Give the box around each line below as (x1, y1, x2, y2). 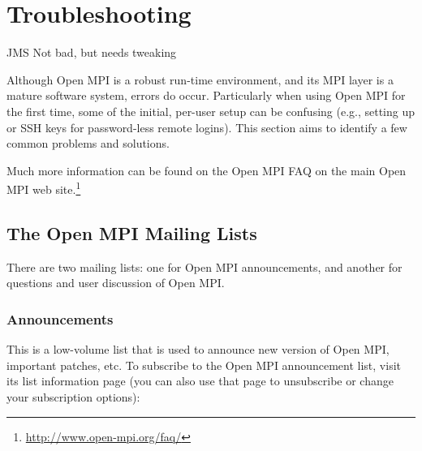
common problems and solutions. (6, 135, 170, 152)
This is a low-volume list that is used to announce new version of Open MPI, (6, 341, 390, 358)
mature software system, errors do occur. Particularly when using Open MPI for (6, 87, 406, 104)
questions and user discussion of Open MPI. (6, 274, 225, 291)
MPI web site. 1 (6, 178, 81, 197)
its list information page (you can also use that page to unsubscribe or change (6, 372, 394, 389)
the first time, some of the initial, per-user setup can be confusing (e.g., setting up (6, 102, 416, 119)
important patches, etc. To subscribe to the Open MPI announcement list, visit (6, 356, 401, 373)
